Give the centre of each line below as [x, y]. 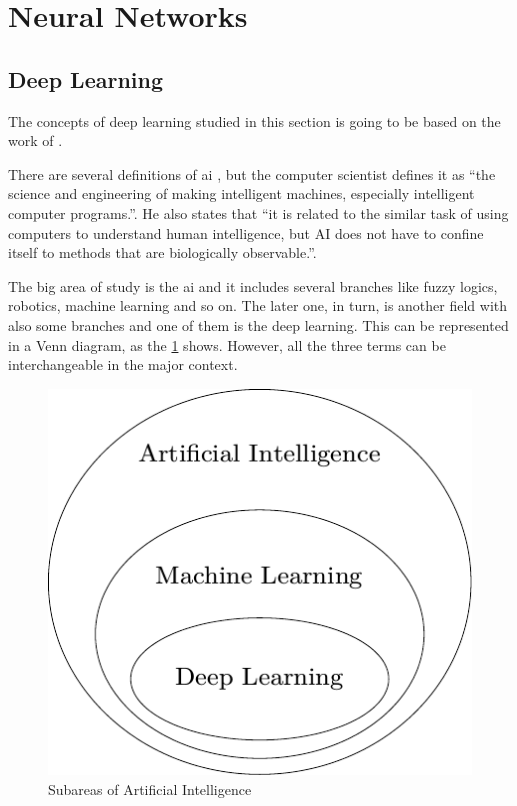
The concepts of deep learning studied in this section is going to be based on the [254, 120]
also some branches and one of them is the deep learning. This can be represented [258, 324]
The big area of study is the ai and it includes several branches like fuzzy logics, [253, 285]
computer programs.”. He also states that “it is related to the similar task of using [258, 212]
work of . [35, 140]
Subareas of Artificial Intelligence [150, 788]
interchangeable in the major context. [123, 364]
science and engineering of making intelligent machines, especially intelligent [241, 193]
